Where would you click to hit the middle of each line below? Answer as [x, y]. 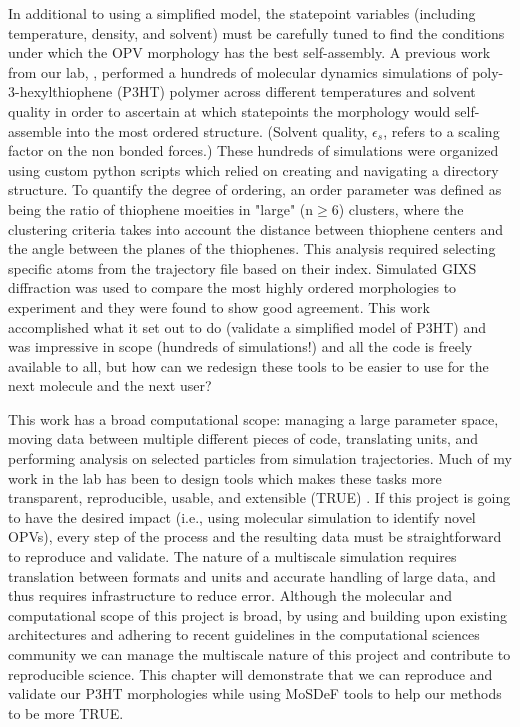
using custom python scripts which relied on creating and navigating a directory [253, 169]
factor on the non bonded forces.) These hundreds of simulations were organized [253, 150]
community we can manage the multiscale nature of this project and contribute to [259, 654]
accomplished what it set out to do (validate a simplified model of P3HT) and [247, 326]
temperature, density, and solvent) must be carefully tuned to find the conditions [256, 32]
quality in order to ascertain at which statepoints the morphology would [229, 110]
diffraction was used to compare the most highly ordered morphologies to [232, 287]
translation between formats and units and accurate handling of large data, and [252, 575]
